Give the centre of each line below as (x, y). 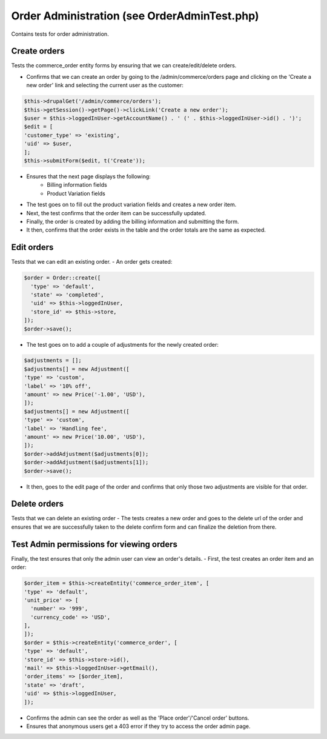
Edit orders (32, 248)
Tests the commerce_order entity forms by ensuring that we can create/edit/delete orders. (124, 65)
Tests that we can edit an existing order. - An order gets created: (92, 262)
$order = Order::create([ (62, 278)
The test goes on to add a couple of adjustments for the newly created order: (123, 344)
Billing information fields (77, 185)
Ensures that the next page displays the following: (88, 176)
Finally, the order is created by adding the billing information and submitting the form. (133, 221)
